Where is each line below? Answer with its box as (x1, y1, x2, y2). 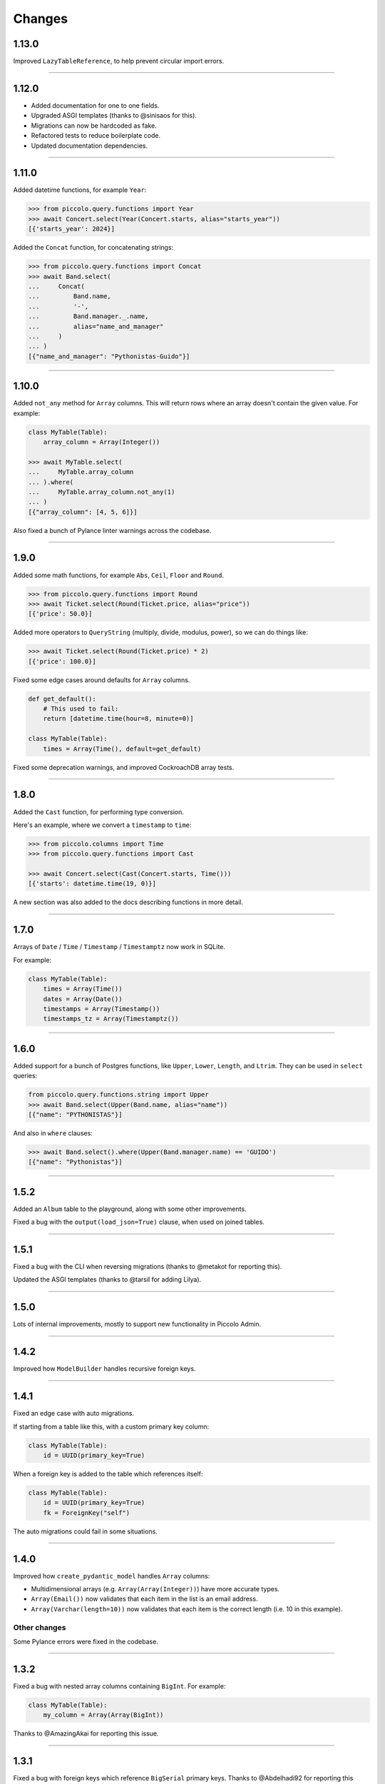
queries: (13, 1071, 38, 1080)
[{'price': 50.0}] (28, 610, 93, 618)
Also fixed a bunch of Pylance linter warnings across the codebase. (13, 526, 212, 534)
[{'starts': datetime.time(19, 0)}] (28, 880, 157, 888)
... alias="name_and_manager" (28, 322, 164, 330)
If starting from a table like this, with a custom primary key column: (13, 1422, 210, 1431)
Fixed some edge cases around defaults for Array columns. (13, 675, 190, 684)
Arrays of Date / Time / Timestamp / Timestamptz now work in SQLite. (13, 943, 226, 951)
